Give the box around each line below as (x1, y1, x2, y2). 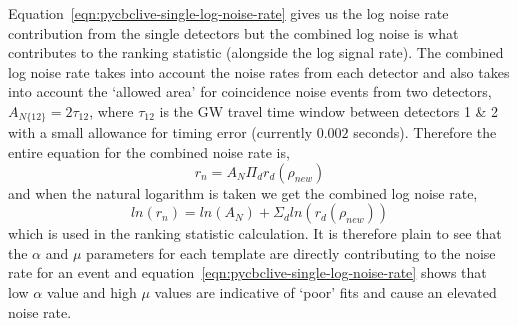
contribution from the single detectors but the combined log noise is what (8, 22, 459, 43)
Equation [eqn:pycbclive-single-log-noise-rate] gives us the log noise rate (8, 3, 449, 23)
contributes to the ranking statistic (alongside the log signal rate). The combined (8, 42, 504, 63)
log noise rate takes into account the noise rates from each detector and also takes (8, 61, 510, 82)
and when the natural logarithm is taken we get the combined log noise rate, (8, 182, 478, 203)
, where (89, 100, 134, 121)
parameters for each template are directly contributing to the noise (86, 242, 496, 263)
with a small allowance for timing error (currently (8, 122, 313, 143)
